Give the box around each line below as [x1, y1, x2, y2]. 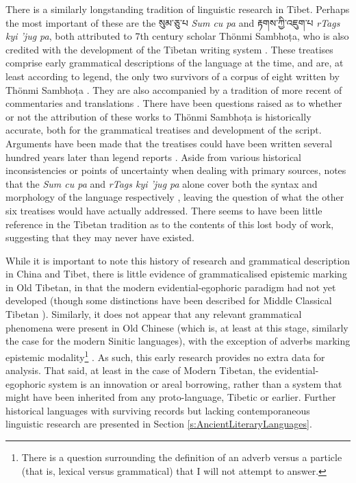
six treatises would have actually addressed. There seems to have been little [5, 203, 322, 217]
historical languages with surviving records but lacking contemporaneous [5, 403, 310, 417]
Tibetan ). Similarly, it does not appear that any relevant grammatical [5, 307, 302, 321]
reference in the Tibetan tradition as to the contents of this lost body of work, [5, 216, 334, 231]
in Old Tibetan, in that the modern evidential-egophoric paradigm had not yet [5, 280, 336, 294]
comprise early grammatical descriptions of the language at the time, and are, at [5, 55, 344, 70]
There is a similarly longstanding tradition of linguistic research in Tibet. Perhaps [5, 2, 350, 16]
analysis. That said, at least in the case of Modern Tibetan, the [5, 363, 272, 377]
